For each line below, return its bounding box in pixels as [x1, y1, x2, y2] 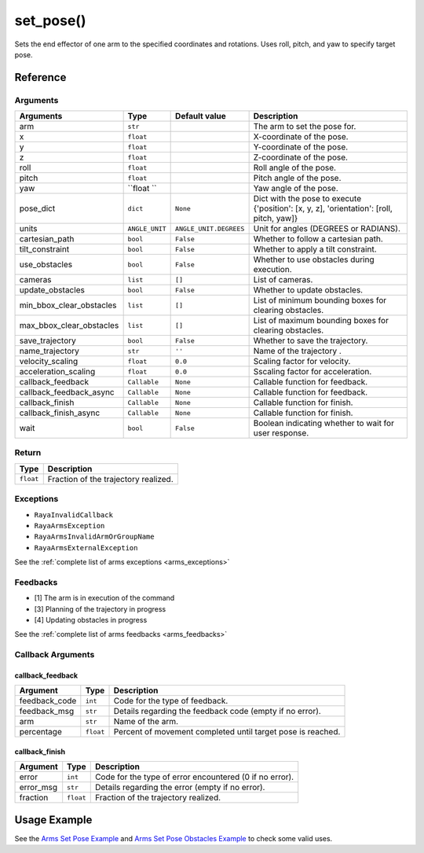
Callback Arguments [14, 649, 95, 660]
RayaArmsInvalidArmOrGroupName [34, 532, 155, 542]
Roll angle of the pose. [253, 162, 337, 173]
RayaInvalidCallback [34, 510, 114, 519]
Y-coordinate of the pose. [253, 142, 349, 153]
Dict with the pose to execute [253, 193, 361, 204]
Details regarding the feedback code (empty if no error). [113, 706, 321, 717]
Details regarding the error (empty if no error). [94, 782, 265, 793]
